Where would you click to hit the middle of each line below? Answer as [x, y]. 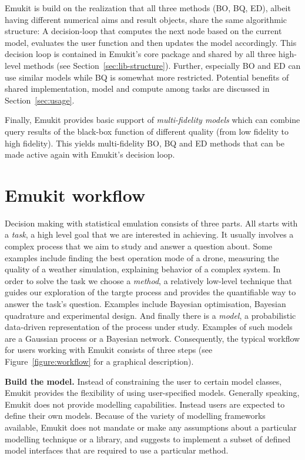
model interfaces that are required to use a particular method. [117, 450]
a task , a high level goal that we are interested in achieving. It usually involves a [149, 234]
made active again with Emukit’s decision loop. [90, 154]
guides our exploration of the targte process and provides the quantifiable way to [150, 292]
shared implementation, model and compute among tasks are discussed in [137, 89]
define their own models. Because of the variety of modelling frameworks [135, 416]
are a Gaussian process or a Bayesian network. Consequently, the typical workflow [152, 338]
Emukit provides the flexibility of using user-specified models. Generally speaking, [152, 393]
